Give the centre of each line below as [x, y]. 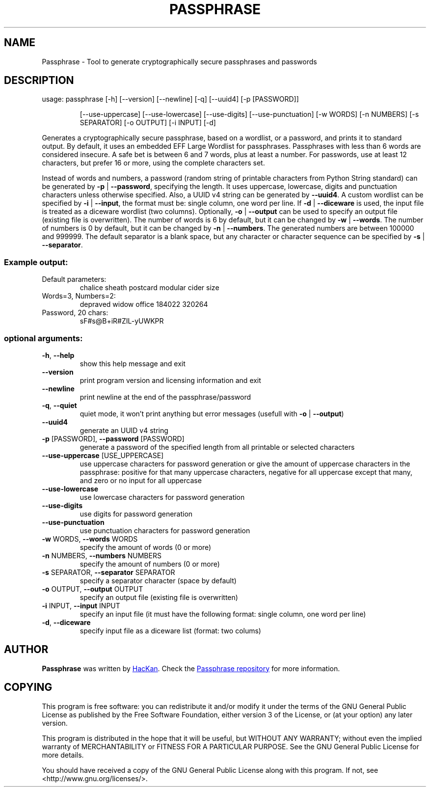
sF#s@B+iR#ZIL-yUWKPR [122, 321]
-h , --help [58, 355]
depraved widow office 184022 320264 [144, 304]
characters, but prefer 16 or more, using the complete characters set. [153, 163]
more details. [63, 755]
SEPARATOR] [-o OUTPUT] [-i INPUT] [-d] [148, 123]
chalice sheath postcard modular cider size [149, 288]
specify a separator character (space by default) [158, 580]
